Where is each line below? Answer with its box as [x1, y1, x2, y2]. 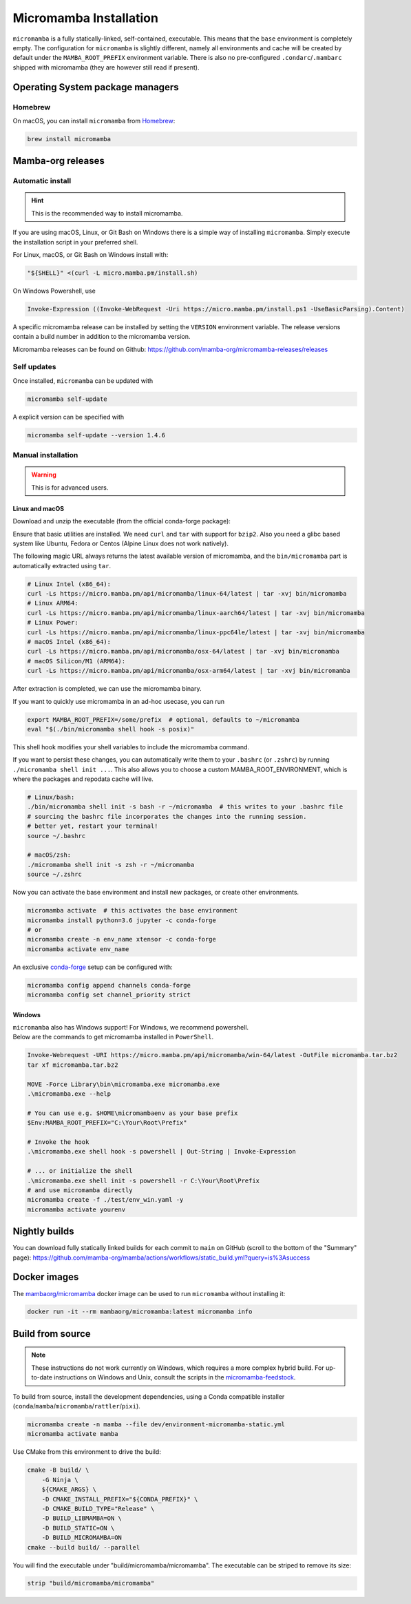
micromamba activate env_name [27, 945, 129, 953]
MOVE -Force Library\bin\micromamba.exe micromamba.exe [27, 1080, 220, 1088]
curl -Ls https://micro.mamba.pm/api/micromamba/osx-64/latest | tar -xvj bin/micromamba [27, 647, 340, 656]
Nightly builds [12, 1226, 74, 1238]
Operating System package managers [12, 81, 179, 93]
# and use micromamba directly [27, 1186, 134, 1194]
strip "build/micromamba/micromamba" [27, 1579, 155, 1587]
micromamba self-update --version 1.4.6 [27, 431, 165, 439]
